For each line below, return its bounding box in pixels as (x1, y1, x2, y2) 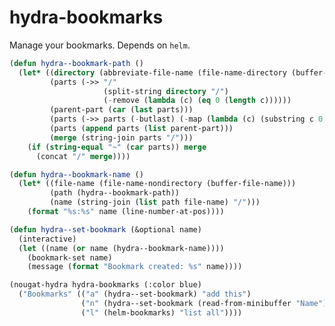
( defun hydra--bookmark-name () (9, 169, 144, 180)
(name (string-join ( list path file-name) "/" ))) (49, 197, 261, 208)
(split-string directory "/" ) (103, 86, 229, 96)
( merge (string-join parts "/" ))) (49, 132, 194, 143)
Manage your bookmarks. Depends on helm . (9, 39, 191, 51)
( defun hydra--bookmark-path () (9, 58, 144, 68)
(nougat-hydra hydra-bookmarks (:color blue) (9, 280, 202, 290)
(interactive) (18, 234, 77, 244)
